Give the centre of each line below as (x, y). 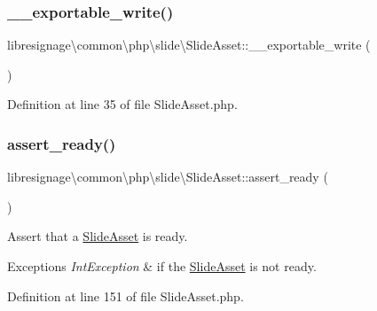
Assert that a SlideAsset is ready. (98, 236)
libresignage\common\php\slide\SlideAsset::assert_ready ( (168, 177)
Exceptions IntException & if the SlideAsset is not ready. (162, 266)
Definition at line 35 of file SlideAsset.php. (122, 104)
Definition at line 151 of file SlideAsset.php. (126, 295)
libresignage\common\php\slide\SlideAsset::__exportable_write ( (189, 45)
